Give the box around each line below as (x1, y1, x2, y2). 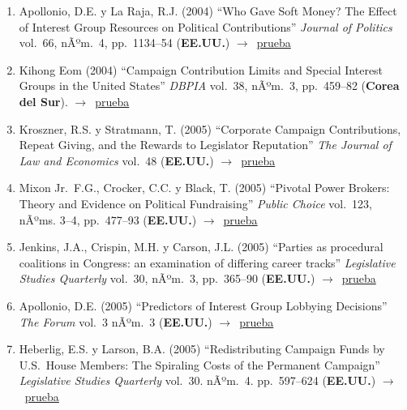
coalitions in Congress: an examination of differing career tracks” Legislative (19, 254, 396, 271)
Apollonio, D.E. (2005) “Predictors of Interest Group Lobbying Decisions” (19, 297, 388, 314)
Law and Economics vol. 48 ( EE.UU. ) (19, 152, 214, 169)
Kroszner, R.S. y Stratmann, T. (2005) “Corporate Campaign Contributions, (19, 120, 401, 137)
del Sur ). (19, 92, 68, 109)
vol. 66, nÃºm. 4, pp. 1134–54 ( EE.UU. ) (19, 34, 230, 51)
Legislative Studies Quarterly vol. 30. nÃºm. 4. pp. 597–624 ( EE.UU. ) (19, 372, 376, 389)
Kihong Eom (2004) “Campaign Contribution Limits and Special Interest (19, 61, 383, 78)
